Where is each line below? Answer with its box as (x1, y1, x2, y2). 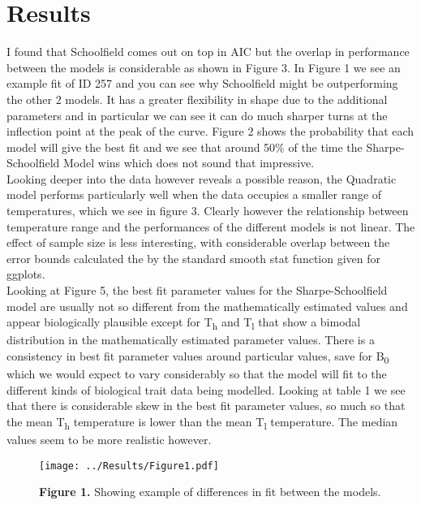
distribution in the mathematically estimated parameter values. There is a (6, 331, 375, 348)
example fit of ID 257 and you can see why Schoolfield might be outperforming (6, 75, 398, 92)
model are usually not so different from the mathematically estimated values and (6, 297, 408, 314)
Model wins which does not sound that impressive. (63, 154, 315, 171)
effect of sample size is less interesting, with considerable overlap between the (6, 234, 390, 251)
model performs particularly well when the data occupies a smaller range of (6, 186, 382, 203)
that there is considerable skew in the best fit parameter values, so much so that (6, 397, 406, 414)
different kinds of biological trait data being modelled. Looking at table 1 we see (6, 381, 406, 398)
